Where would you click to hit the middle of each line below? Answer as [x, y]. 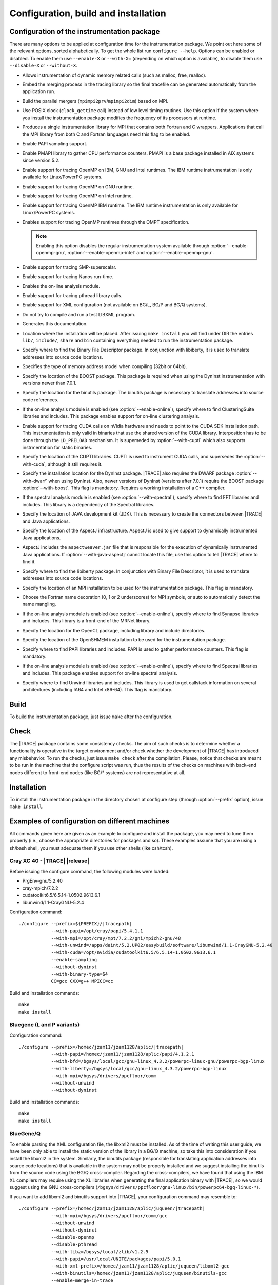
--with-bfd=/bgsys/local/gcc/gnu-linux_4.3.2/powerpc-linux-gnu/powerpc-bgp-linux [158, 1061]
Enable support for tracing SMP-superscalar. [69, 267]
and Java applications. [46, 521]
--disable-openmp [73, 1237]
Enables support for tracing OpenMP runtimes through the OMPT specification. [106, 222]
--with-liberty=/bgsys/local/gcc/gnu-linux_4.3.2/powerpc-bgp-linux [139, 1069]
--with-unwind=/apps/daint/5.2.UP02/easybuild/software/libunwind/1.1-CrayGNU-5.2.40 [162, 945]
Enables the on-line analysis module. [61, 286]
